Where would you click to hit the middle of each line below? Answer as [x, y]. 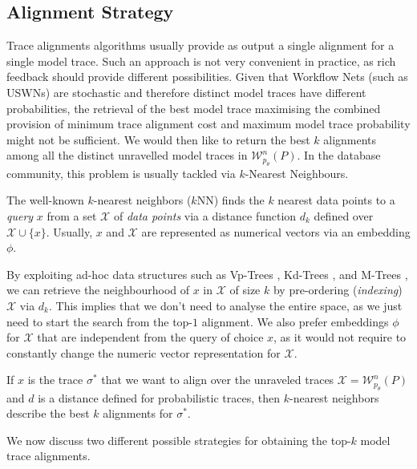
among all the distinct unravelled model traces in [127, 155]
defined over [344, 215]
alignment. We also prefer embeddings [295, 321]
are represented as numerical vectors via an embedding [276, 231]
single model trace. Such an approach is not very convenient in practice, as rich [201, 61]
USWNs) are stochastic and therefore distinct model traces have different [186, 92]
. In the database [339, 155]
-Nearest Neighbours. [297, 173]
